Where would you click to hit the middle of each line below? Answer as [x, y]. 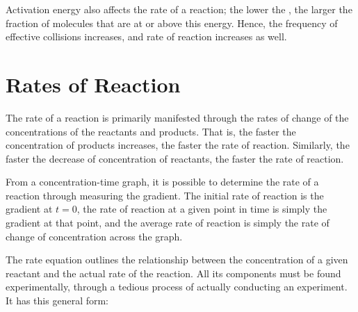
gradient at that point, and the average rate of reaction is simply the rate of [168, 223]
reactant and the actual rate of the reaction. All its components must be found [173, 273]
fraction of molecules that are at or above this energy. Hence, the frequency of [172, 23]
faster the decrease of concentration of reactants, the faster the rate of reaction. [175, 158]
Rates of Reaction [93, 84]
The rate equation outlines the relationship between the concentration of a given [177, 260]
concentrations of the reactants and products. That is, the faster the [151, 131]
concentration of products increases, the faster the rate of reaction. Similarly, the [178, 145]
